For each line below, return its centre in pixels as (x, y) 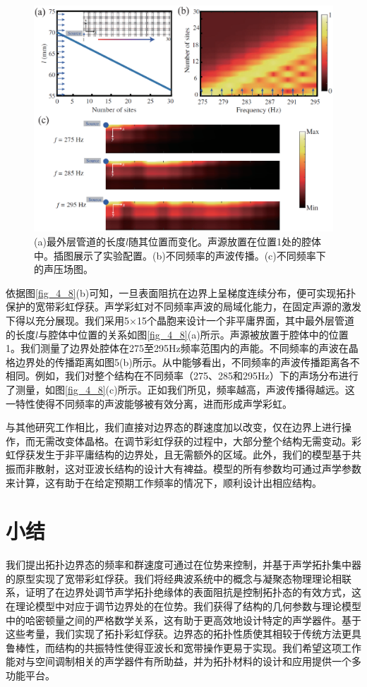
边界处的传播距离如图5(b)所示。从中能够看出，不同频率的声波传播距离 (178, 361)
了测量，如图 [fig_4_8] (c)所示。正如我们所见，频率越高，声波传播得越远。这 (180, 390)
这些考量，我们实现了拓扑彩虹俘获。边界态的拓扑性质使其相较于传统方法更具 (183, 634)
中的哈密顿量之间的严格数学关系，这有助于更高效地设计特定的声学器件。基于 (183, 620)
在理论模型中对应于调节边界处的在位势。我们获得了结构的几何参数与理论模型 (183, 606)
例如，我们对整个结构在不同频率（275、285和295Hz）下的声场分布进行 (197, 376)
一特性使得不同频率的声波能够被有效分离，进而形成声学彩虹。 (149, 403)
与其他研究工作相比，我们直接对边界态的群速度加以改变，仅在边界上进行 (174, 427)
